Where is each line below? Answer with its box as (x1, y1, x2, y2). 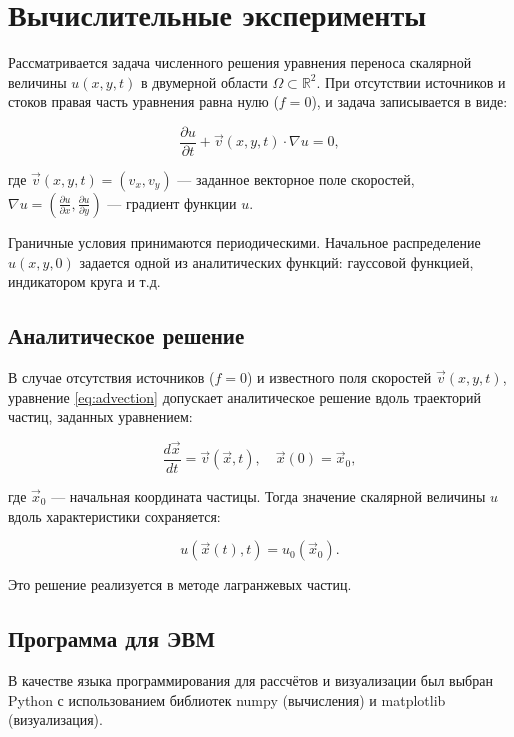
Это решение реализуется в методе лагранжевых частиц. (8, 574, 352, 595)
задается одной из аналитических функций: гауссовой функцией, (79, 251, 474, 272)
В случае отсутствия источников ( (8, 366, 215, 387)
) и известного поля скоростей (246, 366, 432, 387)
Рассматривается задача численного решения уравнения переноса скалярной (8, 52, 472, 73)
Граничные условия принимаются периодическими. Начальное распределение (8, 231, 481, 252)
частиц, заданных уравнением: (8, 406, 193, 427)
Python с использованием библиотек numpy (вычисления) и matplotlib (8, 689, 446, 710)
